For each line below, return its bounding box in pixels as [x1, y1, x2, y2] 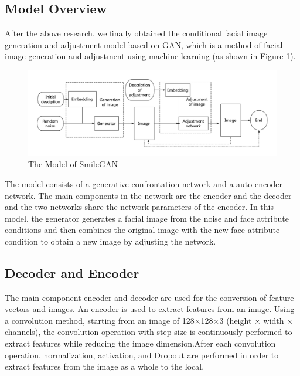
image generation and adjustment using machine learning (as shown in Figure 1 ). [5, 50, 296, 62]
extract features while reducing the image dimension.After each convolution [5, 337, 276, 350]
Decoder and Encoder [5, 263, 139, 282]
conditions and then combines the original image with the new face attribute [5, 223, 280, 236]
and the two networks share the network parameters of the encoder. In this [5, 201, 274, 213]
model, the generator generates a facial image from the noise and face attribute [5, 212, 289, 224]
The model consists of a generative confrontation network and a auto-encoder [5, 177, 283, 189]
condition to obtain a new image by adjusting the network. [5, 235, 216, 247]
